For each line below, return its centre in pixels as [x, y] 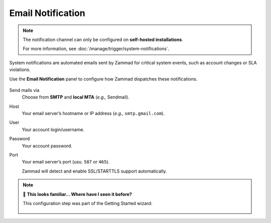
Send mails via [24, 90]
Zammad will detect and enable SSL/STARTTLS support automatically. [94, 171]
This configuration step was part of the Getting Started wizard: [88, 203]
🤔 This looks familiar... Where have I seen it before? [78, 194]
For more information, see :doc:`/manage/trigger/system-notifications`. [96, 49]
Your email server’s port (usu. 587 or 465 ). [66, 162]
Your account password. [47, 145]
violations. [20, 69]
